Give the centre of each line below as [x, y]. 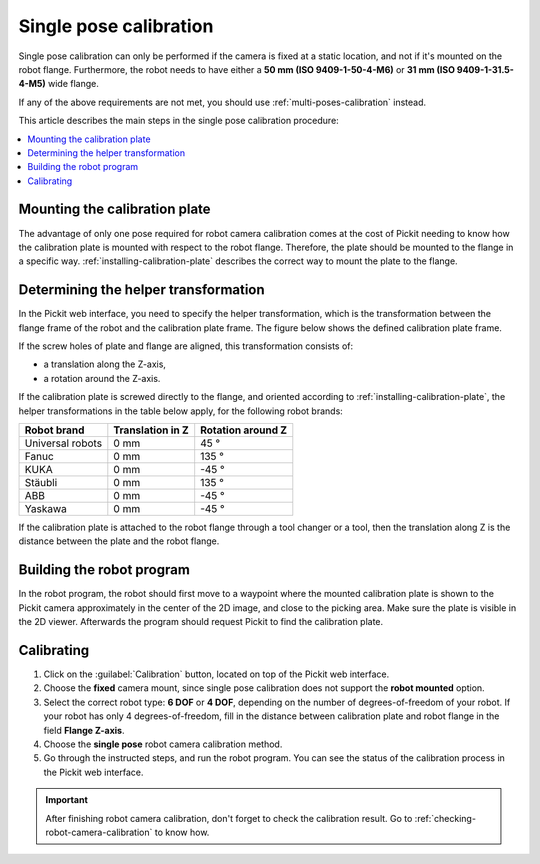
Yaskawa [45, 508]
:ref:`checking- [445, 818]
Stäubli [41, 482]
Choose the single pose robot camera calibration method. [163, 744]
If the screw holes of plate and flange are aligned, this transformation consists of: [186, 346]
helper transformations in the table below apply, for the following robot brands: [181, 411]
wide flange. [73, 84]
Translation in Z [151, 430]
